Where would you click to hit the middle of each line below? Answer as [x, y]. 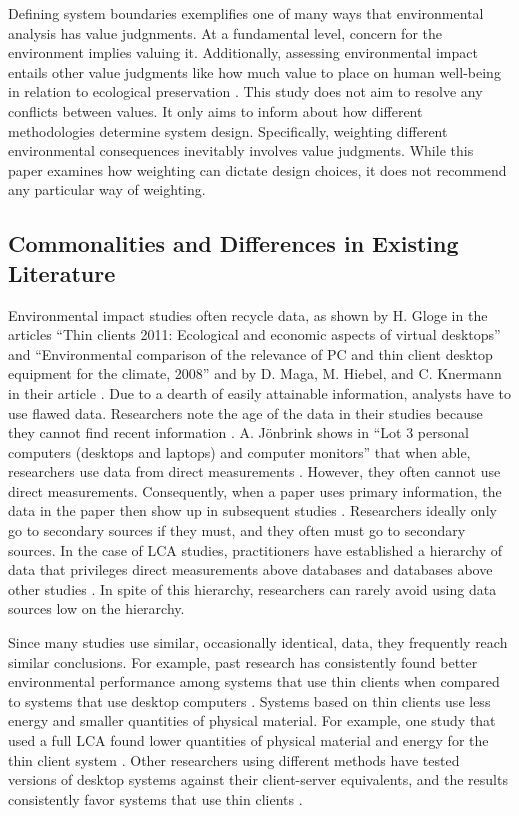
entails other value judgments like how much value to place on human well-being [254, 71]
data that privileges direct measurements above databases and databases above [250, 569]
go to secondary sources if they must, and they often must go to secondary [237, 530]
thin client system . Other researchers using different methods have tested [234, 759]
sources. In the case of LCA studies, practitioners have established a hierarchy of [255, 549]
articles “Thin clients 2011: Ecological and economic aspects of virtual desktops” [254, 334]
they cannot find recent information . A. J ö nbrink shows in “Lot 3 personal [238, 432]
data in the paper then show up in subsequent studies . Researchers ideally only [252, 510]
